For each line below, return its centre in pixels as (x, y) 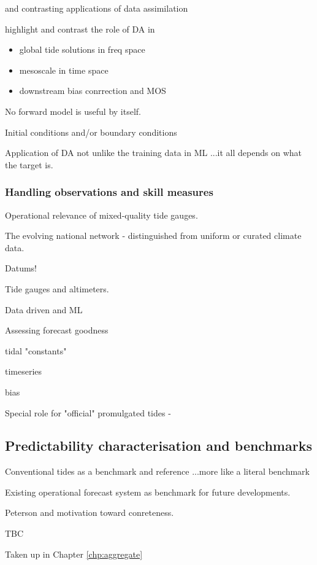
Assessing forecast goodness (57, 330)
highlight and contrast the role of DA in (80, 29)
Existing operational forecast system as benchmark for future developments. (148, 492)
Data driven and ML (44, 309)
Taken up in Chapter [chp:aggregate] (74, 554)
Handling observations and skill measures (109, 192)
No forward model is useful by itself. (73, 111)
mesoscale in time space (64, 70)
